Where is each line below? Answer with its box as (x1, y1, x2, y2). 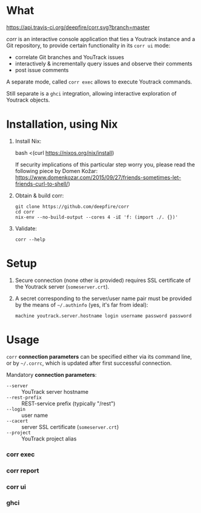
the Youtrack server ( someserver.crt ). (15, 283, 110, 290)
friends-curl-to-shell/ (15, 180, 68, 188)
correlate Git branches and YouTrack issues (15, 53, 124, 60)
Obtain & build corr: (15, 192, 64, 199)
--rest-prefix (6, 394, 42, 400)
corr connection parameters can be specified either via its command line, (6, 353, 193, 360)
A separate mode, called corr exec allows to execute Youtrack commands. (6, 78, 193, 85)
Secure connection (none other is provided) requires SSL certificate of (15, 276, 191, 284)
